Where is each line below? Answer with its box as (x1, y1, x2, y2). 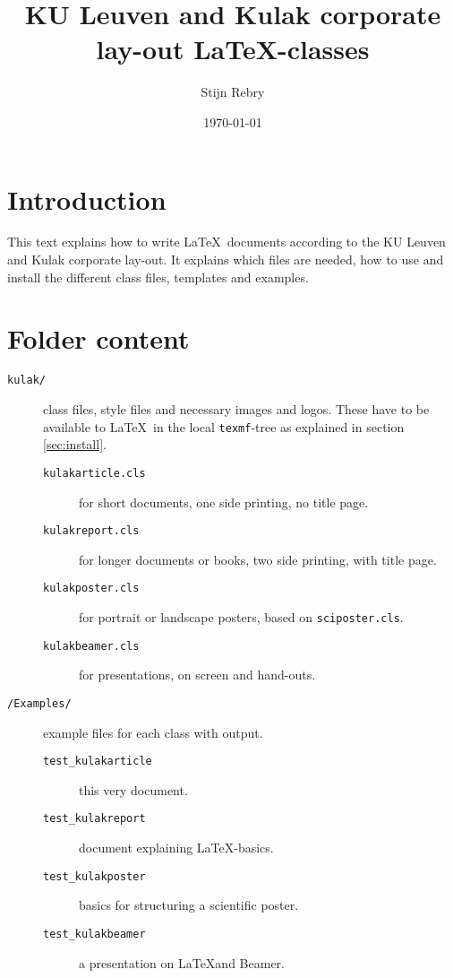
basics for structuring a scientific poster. (79, 896, 299, 914)
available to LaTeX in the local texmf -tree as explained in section (43, 417, 405, 436)
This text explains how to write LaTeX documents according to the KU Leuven (7, 232, 446, 251)
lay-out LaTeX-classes (96, 30, 370, 67)
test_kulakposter (43, 870, 146, 883)
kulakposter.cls (43, 582, 140, 595)
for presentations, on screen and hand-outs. (79, 665, 316, 684)
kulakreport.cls (43, 524, 140, 538)
